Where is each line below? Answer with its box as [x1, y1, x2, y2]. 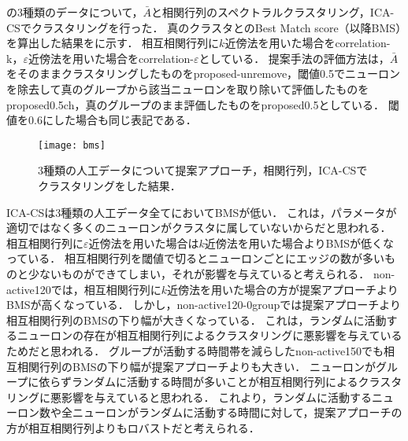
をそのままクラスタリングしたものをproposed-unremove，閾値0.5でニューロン [6, 65, 400, 82]
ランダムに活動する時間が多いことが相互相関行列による [71, 373, 358, 390]
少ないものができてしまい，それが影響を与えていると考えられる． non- [28, 265, 395, 281]
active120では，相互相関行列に [6, 281, 161, 297]
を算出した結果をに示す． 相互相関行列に [6, 35, 220, 51]
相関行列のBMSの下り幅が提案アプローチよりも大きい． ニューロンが [17, 358, 376, 374]
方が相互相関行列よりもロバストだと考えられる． [6, 419, 260, 435]
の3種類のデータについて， [6, 4, 143, 20]
